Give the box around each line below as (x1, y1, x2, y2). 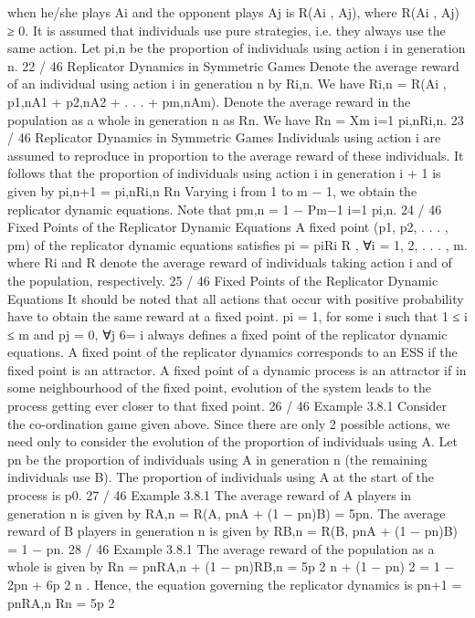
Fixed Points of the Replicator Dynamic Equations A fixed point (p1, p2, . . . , (7, 217, 449, 236)
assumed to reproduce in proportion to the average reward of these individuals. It (7, 145, 464, 164)
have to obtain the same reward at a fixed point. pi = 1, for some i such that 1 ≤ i (7, 307, 468, 326)
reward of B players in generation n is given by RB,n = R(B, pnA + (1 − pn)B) (7, 521, 459, 540)
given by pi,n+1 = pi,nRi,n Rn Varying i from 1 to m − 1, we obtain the (7, 181, 417, 200)
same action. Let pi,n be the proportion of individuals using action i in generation (7, 38, 466, 58)
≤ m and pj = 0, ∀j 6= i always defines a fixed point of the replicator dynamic (7, 324, 448, 343)
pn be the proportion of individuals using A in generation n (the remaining (7, 449, 427, 468)
